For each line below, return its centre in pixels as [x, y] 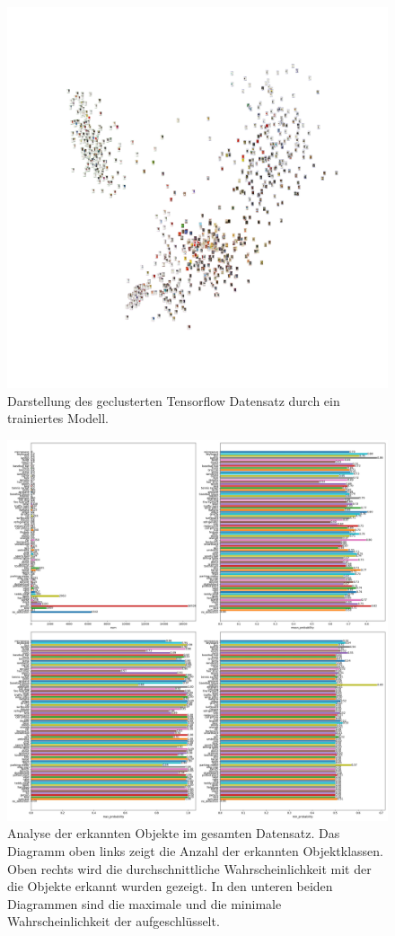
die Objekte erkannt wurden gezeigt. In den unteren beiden [170, 886]
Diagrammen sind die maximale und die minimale [145, 903]
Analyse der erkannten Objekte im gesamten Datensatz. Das [174, 833]
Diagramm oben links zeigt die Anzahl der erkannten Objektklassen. [196, 850]
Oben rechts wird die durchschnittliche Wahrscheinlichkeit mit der [189, 868]
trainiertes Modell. [58, 418]
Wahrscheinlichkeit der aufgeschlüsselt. [114, 921]
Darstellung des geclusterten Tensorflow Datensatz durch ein [174, 400]
